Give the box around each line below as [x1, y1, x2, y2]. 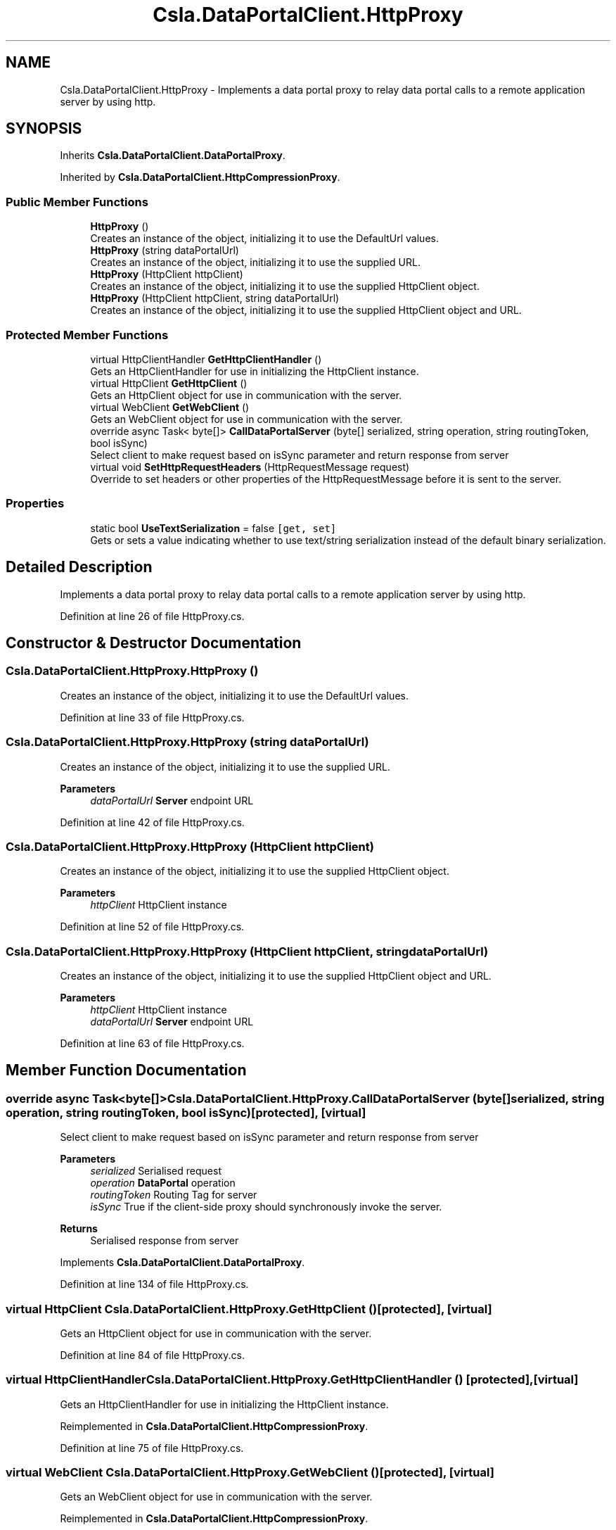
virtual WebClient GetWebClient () [90, 400, 250, 413]
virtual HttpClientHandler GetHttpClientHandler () [90, 353, 322, 365]
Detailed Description [6, 558, 153, 576]
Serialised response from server [90, 1234, 239, 1247]
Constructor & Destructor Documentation [6, 633, 302, 652]
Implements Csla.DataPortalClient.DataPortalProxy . [60, 1256, 305, 1269]
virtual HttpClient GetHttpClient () [90, 377, 248, 389]
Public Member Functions [6, 194, 148, 209]
